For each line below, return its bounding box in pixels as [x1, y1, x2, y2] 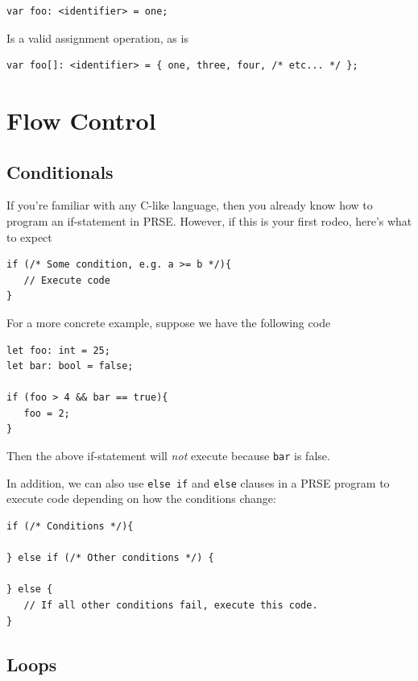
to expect [6, 228, 52, 245]
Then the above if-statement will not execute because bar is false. [6, 447, 330, 464]
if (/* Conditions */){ [6, 520, 134, 532]
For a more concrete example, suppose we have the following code [6, 314, 331, 330]
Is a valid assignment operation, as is [6, 29, 188, 46]
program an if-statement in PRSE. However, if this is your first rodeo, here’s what [6, 212, 412, 229]
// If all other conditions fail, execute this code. [23, 599, 318, 611]
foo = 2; [23, 407, 70, 419]
